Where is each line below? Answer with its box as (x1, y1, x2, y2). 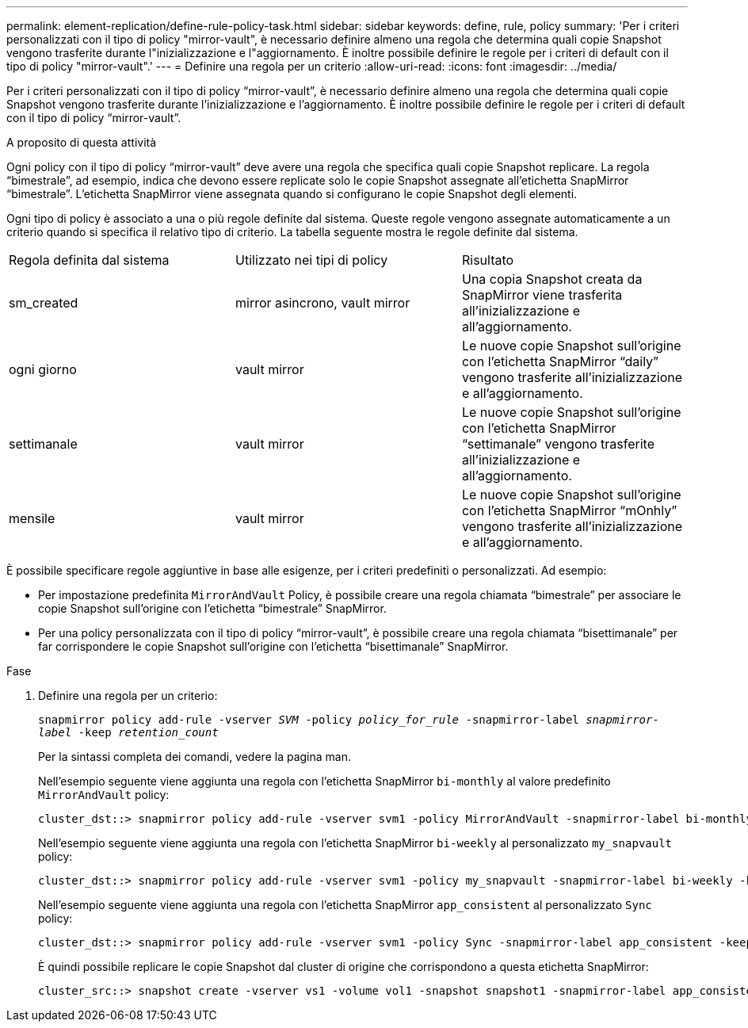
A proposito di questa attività (6, 136, 157, 149)
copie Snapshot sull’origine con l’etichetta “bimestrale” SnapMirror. (38, 602, 387, 615)
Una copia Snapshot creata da (461, 271, 643, 287)
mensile (9, 510, 55, 526)
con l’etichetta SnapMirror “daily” (461, 353, 659, 369)
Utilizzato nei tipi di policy (235, 252, 388, 268)
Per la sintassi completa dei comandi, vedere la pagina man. (38, 750, 351, 763)
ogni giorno (9, 361, 77, 377)
